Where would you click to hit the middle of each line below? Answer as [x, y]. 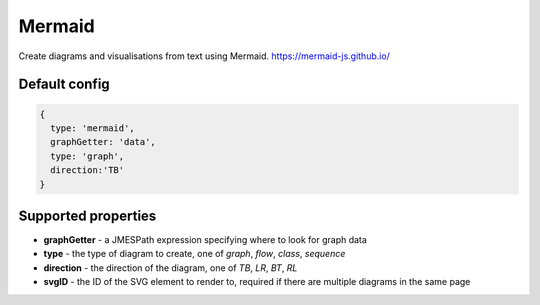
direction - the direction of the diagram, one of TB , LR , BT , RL [170, 267]
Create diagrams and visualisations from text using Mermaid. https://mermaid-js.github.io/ [204, 56]
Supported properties [87, 215]
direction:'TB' [87, 170]
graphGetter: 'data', [103, 142]
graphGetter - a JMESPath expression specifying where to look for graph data [205, 239]
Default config [64, 84]
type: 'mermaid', [92, 128]
